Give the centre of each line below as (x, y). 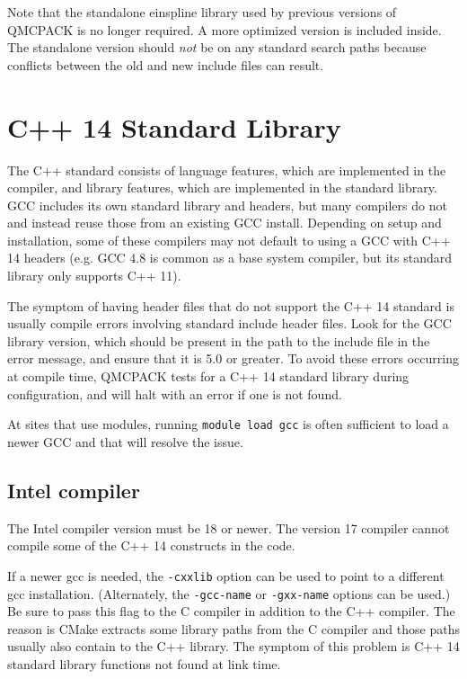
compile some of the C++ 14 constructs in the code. (151, 545)
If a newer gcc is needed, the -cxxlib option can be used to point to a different (226, 575)
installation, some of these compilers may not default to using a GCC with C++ (229, 240)
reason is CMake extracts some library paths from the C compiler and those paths (233, 628)
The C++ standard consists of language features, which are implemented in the (227, 170)
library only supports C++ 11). (94, 276)
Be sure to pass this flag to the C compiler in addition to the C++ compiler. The (231, 611)
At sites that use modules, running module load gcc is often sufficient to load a (228, 424)
